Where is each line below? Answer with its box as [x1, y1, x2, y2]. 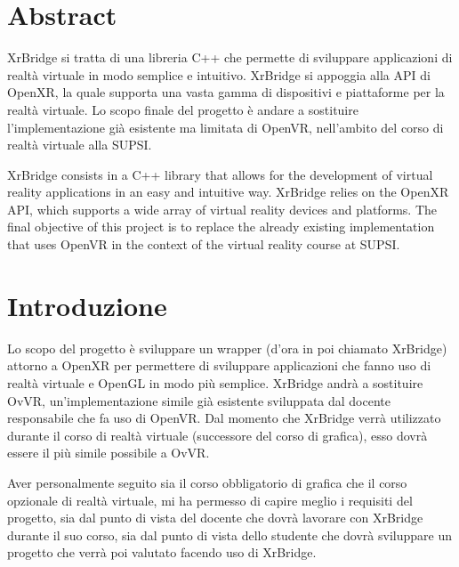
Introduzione [7, 287, 167, 323]
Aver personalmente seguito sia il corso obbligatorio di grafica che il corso [7, 473, 407, 491]
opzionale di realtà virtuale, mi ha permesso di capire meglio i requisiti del [7, 490, 413, 509]
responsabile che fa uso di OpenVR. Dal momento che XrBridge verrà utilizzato [7, 409, 441, 427]
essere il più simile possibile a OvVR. [7, 443, 210, 462]
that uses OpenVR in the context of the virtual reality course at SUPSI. [7, 235, 400, 254]
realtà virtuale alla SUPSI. [7, 135, 152, 154]
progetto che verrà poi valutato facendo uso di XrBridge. [7, 543, 317, 562]
